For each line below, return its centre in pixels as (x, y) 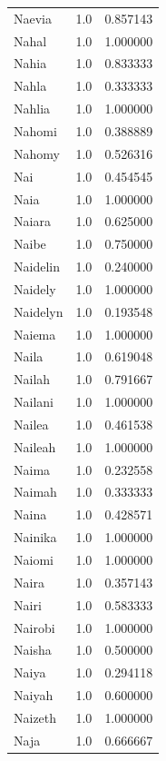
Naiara (32, 221)
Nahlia (32, 109)
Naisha (33, 650)
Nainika (35, 537)
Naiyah (34, 695)
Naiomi (34, 559)
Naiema (35, 334)
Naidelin (37, 267)
